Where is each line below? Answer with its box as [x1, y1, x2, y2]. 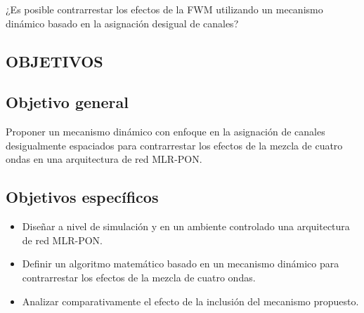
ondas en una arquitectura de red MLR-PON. [6, 152, 202, 166]
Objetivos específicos [6, 186, 159, 208]
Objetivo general [6, 91, 129, 113]
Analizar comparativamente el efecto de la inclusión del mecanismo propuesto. [22, 293, 359, 308]
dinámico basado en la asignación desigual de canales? [6, 15, 239, 30]
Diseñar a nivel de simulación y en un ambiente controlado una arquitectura [22, 219, 350, 234]
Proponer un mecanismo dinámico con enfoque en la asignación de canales [6, 124, 325, 139]
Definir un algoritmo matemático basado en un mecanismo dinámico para [22, 256, 339, 271]
